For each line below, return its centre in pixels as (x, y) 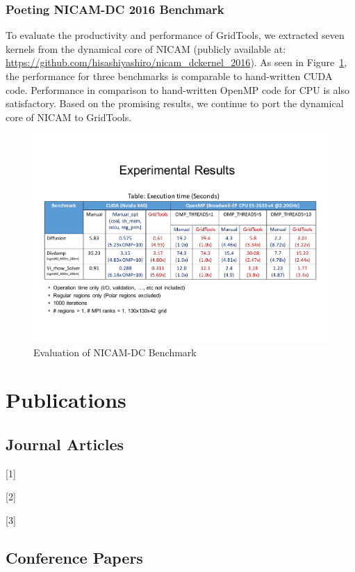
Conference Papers (74, 557)
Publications (66, 400)
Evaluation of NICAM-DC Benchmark (115, 352)
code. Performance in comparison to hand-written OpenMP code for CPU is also (177, 89)
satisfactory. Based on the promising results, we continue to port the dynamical (175, 103)
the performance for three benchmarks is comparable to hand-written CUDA (169, 76)
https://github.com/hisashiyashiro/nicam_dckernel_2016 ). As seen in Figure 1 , (176, 62)
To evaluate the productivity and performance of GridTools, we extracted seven (175, 35)
